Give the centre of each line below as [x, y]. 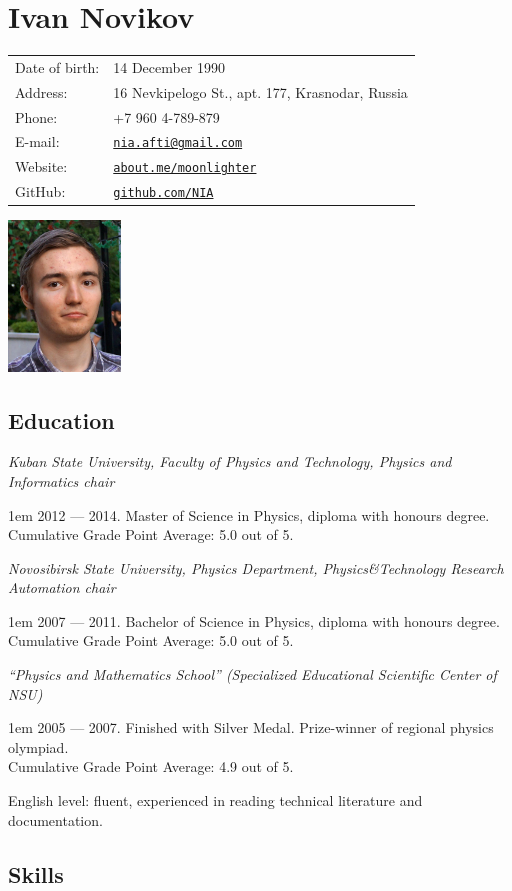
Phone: [36, 116]
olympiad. [38, 746]
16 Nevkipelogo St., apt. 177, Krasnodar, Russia [260, 91]
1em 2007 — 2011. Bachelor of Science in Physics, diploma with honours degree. [254, 620]
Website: [41, 166]
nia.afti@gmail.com [178, 143]
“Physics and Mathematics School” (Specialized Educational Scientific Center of [252, 674]
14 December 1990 [169, 66]
